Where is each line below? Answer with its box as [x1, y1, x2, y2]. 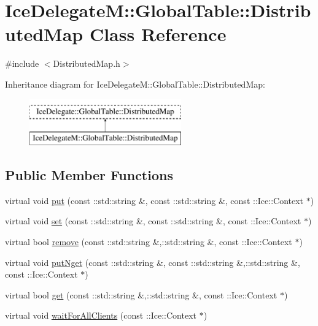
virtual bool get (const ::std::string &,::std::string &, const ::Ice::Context [5, 288, 277, 301]
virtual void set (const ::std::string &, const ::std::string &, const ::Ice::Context [5, 214, 301, 227]
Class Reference [89, 21, 227, 47]
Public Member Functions [5, 165, 173, 184]
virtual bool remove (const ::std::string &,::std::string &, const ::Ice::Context [5, 235, 292, 248]
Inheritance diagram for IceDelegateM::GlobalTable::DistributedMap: [5, 77, 265, 90]
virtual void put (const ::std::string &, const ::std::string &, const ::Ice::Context [5, 194, 304, 207]
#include [5, 57, 39, 70]
